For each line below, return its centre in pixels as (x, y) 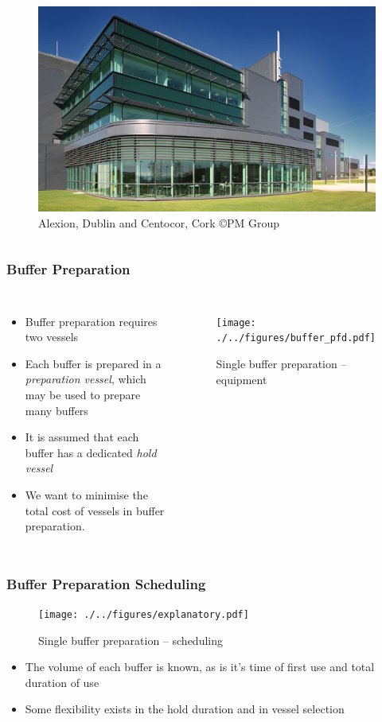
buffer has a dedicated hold (91, 452)
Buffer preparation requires (91, 321)
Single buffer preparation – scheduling (131, 640)
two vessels (52, 337)
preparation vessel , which (86, 379)
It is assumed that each (82, 437)
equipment (242, 379)
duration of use (62, 682)
